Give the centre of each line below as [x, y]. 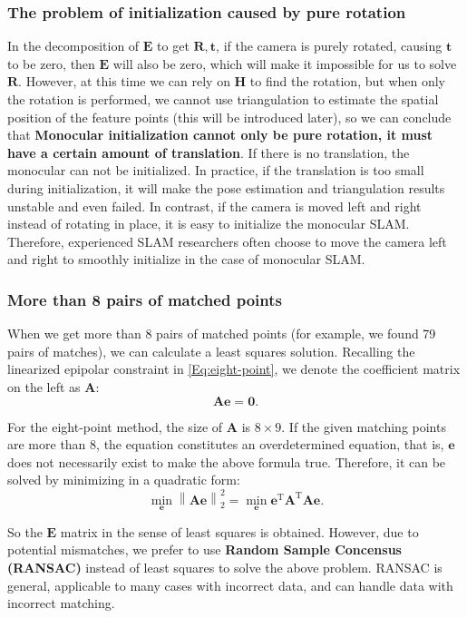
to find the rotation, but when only [348, 81]
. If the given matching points [364, 426]
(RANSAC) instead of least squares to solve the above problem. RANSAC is [225, 568]
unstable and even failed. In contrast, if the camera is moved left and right [214, 206]
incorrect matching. [61, 603]
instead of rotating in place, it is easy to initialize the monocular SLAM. [209, 224]
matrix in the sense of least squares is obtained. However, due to [239, 531]
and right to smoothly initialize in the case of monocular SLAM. [186, 259]
